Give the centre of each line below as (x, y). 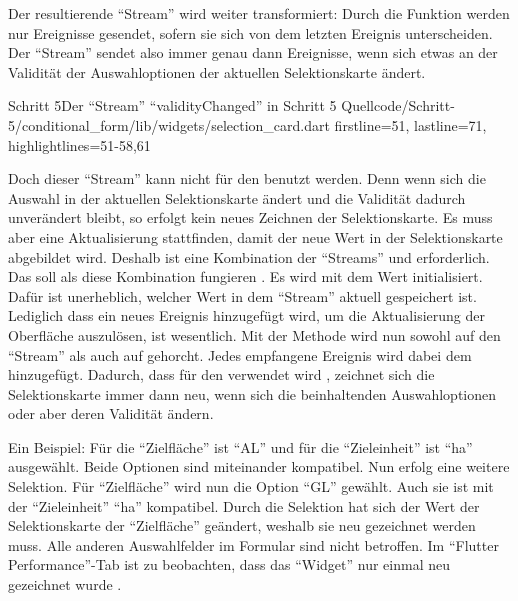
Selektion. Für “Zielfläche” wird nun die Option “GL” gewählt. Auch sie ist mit (251, 486)
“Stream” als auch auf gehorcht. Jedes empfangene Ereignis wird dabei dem (240, 354)
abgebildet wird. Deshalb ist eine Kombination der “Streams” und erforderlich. (249, 256)
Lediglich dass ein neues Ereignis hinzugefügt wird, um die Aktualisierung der (246, 315)
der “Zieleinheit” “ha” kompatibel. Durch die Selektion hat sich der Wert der (244, 505)
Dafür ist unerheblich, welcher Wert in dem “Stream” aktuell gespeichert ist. (242, 295)
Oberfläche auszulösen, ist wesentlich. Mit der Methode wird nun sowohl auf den (254, 334)
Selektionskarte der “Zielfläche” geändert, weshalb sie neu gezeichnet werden (242, 525)
